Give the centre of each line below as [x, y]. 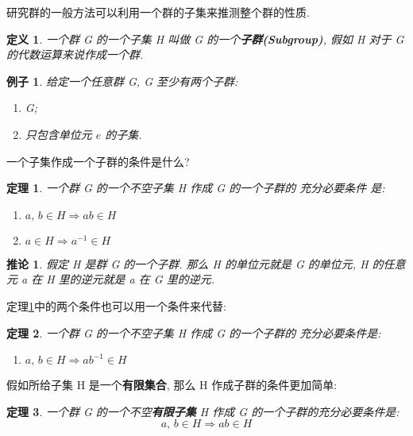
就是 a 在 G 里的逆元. [158, 279]
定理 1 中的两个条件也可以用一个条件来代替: [116, 305]
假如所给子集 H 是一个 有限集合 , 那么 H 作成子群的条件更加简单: [172, 385]
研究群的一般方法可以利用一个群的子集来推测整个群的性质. [158, 12]
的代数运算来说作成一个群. [75, 54]
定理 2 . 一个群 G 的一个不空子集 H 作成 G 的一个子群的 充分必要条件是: [194, 332]
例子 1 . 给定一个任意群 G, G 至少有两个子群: [122, 81]
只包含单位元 [58, 134]
